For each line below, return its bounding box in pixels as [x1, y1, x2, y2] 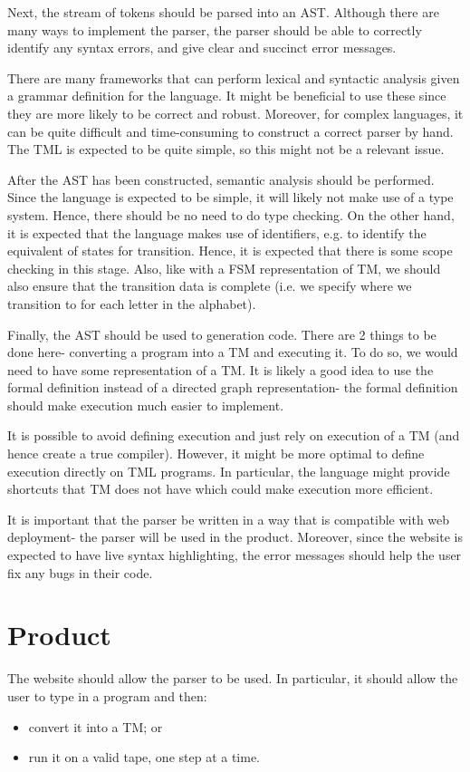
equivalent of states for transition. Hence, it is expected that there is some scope [7, 241, 453, 260]
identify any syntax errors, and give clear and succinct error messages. [7, 38, 397, 57]
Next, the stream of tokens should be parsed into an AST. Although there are [7, 3, 439, 21]
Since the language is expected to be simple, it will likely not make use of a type [7, 188, 454, 207]
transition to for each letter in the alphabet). [7, 294, 256, 313]
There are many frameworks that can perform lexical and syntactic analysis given [7, 68, 460, 87]
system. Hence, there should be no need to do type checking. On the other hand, [7, 205, 455, 224]
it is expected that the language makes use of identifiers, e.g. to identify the [7, 223, 427, 242]
